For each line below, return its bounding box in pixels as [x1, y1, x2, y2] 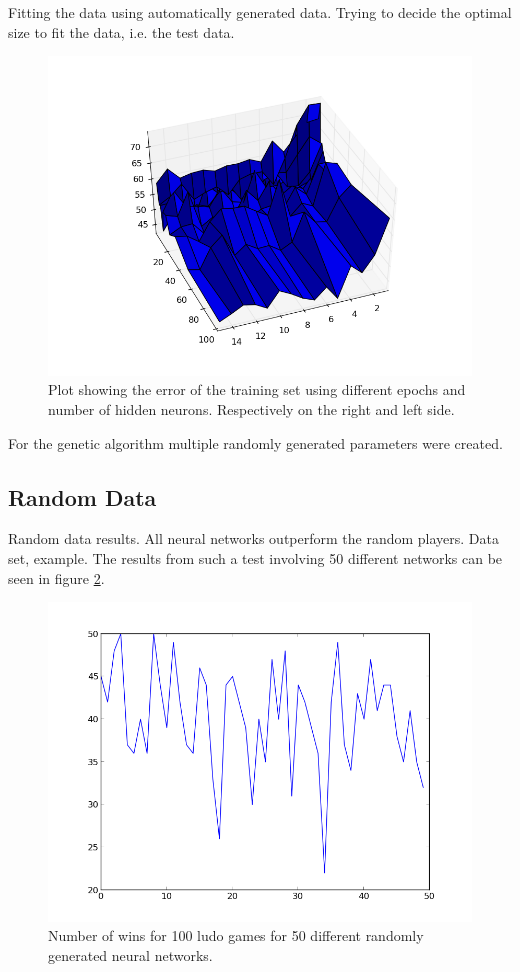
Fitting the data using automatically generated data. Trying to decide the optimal [8, 2, 512, 22]
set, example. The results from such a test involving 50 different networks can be [8, 547, 503, 568]
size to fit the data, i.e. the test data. [8, 21, 235, 42]
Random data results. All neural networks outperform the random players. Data [8, 528, 499, 549]
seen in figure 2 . [8, 567, 105, 588]
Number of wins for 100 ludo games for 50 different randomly [48, 925, 424, 946]
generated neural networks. [48, 944, 213, 965]
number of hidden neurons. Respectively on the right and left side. [48, 398, 455, 419]
